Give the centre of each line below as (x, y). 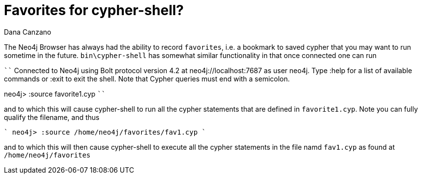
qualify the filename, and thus (52, 117)
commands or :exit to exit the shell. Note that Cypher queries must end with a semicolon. (147, 79)
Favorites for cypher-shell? (94, 10)
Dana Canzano (28, 32)
